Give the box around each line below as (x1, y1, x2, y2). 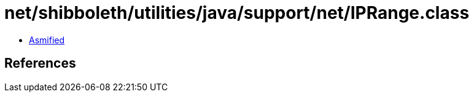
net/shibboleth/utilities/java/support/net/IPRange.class (4, 2, 470, 23)
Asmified (29, 34, 65, 45)
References (4, 56, 76, 71)
